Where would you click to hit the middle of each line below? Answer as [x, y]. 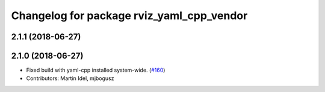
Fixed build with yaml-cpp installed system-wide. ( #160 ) [96, 70]
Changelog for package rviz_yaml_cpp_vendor [129, 16]
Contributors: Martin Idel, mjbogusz [70, 78]
